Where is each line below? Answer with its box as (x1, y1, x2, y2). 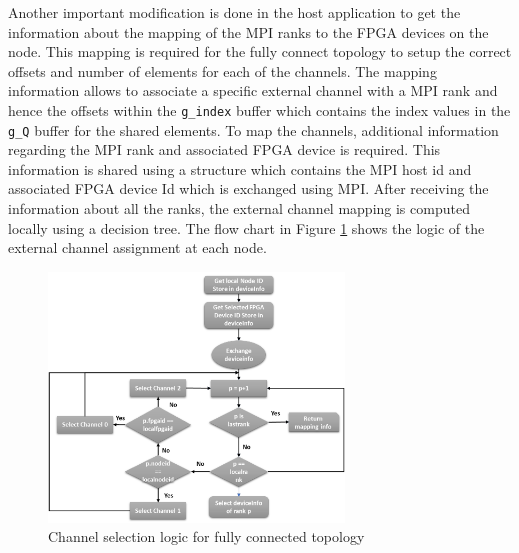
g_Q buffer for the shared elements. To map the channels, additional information (8, 119, 499, 140)
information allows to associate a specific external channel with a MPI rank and (8, 80, 498, 101)
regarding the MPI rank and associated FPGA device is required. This (8, 139, 441, 160)
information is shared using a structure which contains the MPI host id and (8, 158, 472, 179)
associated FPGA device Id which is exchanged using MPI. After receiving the (8, 178, 489, 199)
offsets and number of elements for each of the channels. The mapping (8, 60, 437, 81)
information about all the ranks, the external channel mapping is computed (8, 198, 470, 219)
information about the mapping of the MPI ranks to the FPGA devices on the (8, 21, 489, 42)
